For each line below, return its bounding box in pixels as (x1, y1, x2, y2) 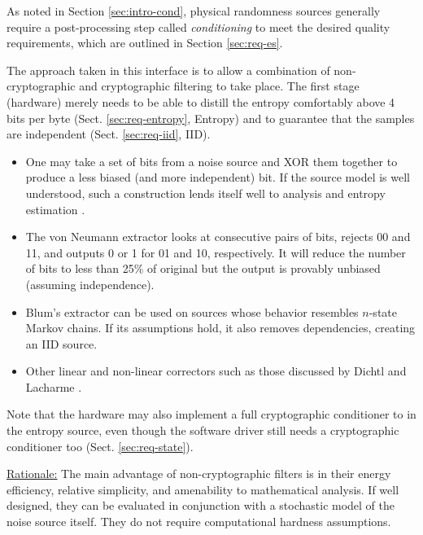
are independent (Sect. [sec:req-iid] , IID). (7, 125, 211, 143)
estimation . (25, 200, 85, 217)
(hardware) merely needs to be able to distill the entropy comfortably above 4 (7, 93, 395, 110)
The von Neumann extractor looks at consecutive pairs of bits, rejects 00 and (25, 228, 411, 245)
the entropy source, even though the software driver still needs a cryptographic (7, 422, 399, 439)
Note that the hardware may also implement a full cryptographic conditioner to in (7, 406, 416, 423)
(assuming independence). (25, 275, 155, 292)
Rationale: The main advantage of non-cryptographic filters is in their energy (7, 465, 391, 482)
